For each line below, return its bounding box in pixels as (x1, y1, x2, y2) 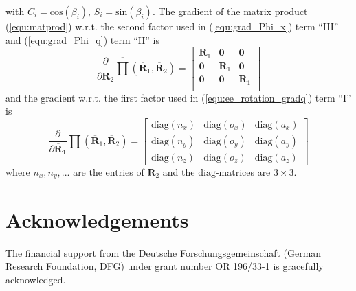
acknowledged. (5, 272, 66, 286)
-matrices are (215, 164, 271, 178)
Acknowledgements (5, 205, 189, 233)
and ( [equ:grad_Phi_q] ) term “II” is (5, 32, 160, 47)
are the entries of (73, 164, 144, 178)
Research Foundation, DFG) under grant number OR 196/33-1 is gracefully (5, 259, 324, 273)
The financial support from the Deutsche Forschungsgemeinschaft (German (5, 245, 322, 259)
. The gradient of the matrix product (152, 4, 308, 18)
